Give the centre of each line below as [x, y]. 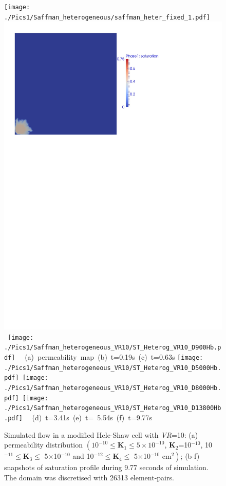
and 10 [83, 456]
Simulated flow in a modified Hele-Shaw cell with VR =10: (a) [101, 434]
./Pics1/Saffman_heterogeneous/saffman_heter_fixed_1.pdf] [107, 17]
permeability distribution [44, 445]
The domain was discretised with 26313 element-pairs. [89, 477]
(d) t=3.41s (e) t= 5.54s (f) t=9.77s [92, 417]
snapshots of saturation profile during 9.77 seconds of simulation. [106, 467]
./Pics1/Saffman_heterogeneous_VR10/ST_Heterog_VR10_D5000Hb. [113, 368]
